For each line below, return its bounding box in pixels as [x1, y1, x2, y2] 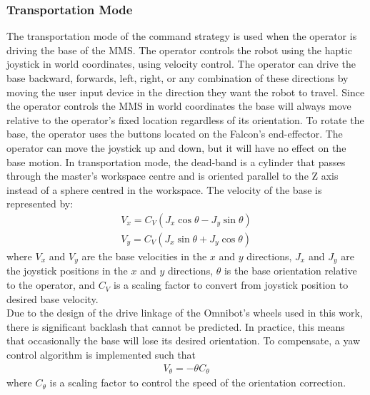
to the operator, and [6, 277, 96, 292]
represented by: [6, 196, 74, 211]
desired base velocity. [6, 291, 99, 306]
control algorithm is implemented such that [6, 347, 196, 362]
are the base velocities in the [81, 249, 207, 263]
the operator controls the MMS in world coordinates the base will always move [6, 98, 351, 113]
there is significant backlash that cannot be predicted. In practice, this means [6, 319, 345, 334]
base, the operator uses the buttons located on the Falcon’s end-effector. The [6, 126, 343, 141]
